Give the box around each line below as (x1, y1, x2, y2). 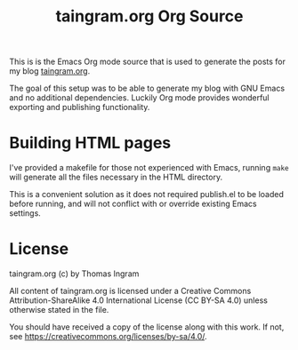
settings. (9, 208, 42, 219)
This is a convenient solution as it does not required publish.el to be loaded (9, 189, 285, 200)
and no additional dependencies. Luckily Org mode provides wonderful (9, 92, 270, 103)
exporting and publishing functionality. (9, 102, 150, 113)
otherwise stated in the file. (9, 305, 109, 315)
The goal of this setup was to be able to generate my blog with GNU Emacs (9, 83, 286, 94)
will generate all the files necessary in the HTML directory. (9, 171, 223, 183)
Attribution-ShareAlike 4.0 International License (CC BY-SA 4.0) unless (9, 295, 269, 306)
